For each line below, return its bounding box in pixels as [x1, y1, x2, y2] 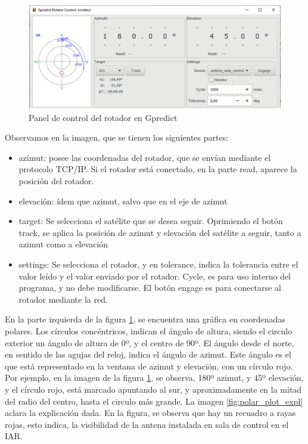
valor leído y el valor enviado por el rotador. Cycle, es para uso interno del [18, 269, 291, 282]
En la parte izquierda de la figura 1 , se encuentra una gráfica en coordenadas [5, 313, 285, 325]
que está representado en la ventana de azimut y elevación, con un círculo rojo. [5, 359, 293, 372]
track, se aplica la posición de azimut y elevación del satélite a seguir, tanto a [18, 226, 301, 238]
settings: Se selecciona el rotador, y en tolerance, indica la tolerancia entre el [18, 257, 298, 270]
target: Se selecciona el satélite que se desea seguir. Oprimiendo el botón [18, 215, 283, 227]
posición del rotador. [18, 175, 94, 187]
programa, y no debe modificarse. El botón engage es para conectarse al [18, 281, 281, 294]
